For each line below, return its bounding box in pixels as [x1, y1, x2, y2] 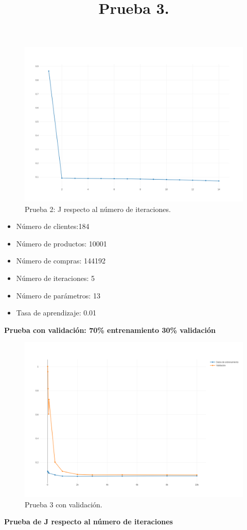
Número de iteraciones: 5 [16, 272, 95, 283]
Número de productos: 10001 [16, 238, 107, 249]
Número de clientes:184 [16, 221, 90, 232]
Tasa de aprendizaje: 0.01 [16, 307, 97, 318]
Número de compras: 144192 [16, 255, 105, 266]
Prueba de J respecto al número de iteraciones [4, 516, 173, 527]
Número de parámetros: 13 [16, 290, 100, 301]
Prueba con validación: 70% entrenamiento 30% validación [4, 324, 216, 335]
